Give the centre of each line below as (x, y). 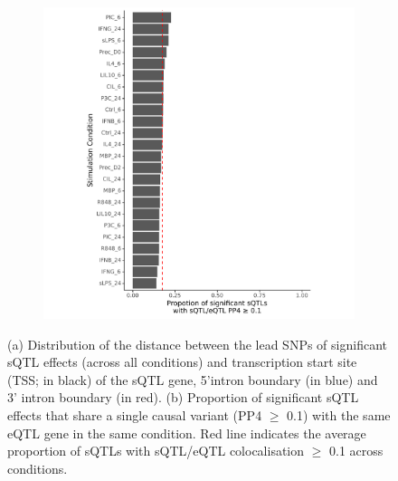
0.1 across (356, 451)
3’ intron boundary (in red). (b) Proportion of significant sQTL (183, 397)
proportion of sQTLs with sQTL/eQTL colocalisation (156, 451)
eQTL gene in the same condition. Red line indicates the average (187, 433)
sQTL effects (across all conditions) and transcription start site (182, 362)
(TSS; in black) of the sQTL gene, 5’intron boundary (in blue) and (193, 379)
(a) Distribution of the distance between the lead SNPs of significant (197, 344)
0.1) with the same (339, 414)
